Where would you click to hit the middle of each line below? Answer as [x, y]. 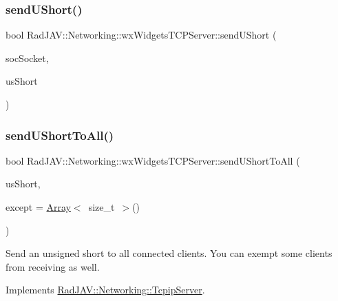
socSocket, [27, 58]
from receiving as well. [53, 266]
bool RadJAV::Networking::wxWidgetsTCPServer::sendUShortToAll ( [153, 160]
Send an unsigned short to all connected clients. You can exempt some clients [169, 253]
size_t [102, 207]
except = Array [38, 207]
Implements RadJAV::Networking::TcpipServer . [105, 290]
